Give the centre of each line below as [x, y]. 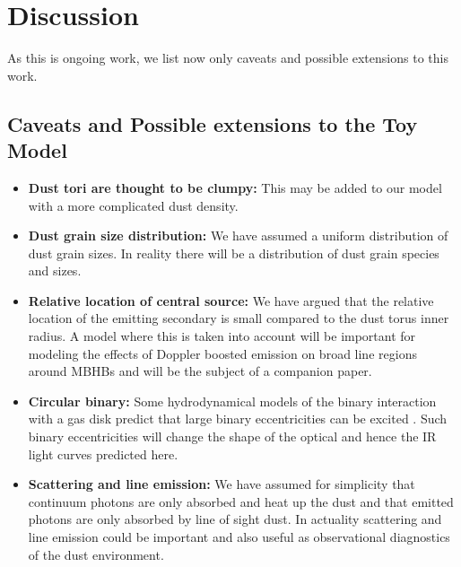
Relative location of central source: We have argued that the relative [231, 300]
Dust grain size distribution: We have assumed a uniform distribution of [238, 236]
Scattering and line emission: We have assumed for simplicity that [222, 484]
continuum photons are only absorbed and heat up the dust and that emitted [241, 501]
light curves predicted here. [103, 454]
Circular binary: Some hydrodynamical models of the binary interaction [232, 401]
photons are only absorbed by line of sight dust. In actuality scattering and [235, 519]
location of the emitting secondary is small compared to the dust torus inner [239, 318]
